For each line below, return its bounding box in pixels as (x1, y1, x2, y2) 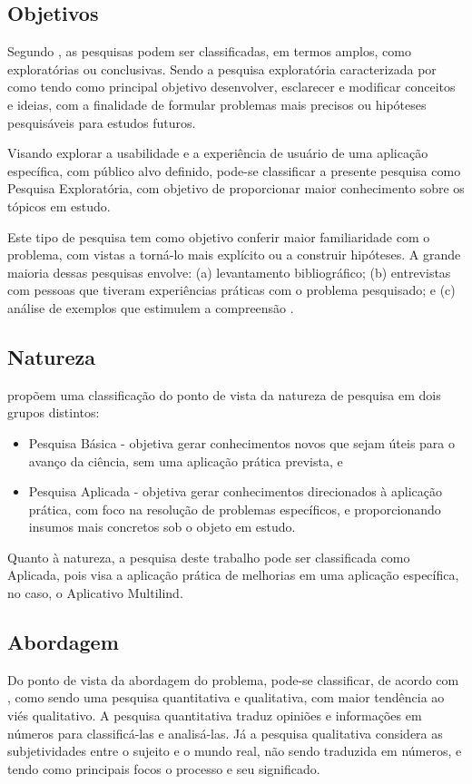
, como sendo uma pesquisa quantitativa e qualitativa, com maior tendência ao (7, 688, 445, 707)
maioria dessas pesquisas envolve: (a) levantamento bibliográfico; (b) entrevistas (7, 262, 451, 281)
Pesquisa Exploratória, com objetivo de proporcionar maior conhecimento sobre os (7, 179, 465, 198)
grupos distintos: (7, 403, 100, 422)
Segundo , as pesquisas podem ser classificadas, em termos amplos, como (7, 42, 411, 61)
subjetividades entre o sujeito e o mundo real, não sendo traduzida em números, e (7, 741, 462, 760)
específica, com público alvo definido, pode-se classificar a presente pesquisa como (7, 161, 461, 180)
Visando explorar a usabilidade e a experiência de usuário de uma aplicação (7, 143, 428, 162)
